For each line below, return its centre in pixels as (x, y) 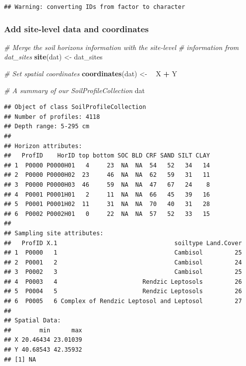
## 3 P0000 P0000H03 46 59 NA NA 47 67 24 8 (107, 184)
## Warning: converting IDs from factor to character (95, 7)
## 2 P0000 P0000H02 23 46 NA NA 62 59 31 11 (107, 175)
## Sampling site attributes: (54, 233)
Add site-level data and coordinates (76, 28)
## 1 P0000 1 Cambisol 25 (123, 253)
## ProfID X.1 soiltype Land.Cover (123, 243)
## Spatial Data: (32, 321)
